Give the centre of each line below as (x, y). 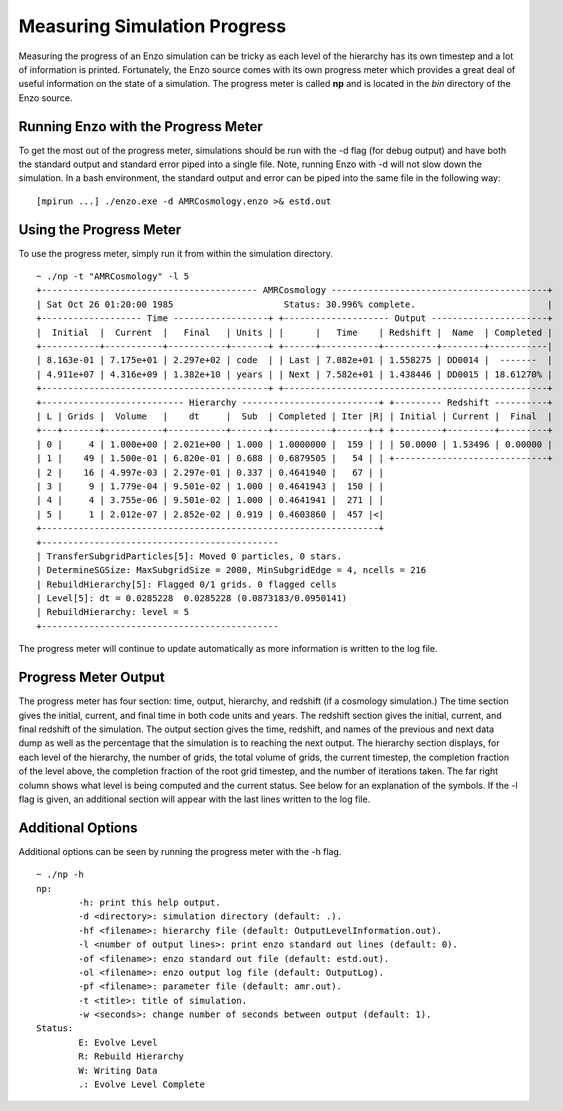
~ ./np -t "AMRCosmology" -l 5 (113, 276)
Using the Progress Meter (100, 229)
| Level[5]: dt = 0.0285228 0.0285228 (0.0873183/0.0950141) (192, 598)
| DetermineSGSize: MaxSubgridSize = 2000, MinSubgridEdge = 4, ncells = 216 (231, 570)
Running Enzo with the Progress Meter (141, 126)
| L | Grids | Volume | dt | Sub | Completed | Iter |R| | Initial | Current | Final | (295, 416)
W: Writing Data (118, 1070)
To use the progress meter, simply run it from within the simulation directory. (176, 253)
